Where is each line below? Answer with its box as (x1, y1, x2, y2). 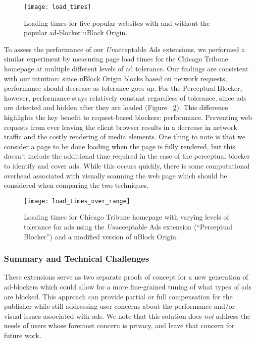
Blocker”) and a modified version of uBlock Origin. (24, 231, 178, 241)
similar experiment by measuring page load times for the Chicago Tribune (4, 54, 228, 64)
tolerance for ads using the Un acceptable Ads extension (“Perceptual (24, 222, 232, 231)
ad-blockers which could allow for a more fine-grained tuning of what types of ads (4, 282, 252, 291)
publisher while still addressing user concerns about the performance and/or (4, 301, 235, 311)
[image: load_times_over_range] (24, 197, 130, 205)
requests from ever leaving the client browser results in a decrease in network (4, 121, 237, 132)
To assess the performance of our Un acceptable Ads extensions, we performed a (4, 44, 245, 54)
